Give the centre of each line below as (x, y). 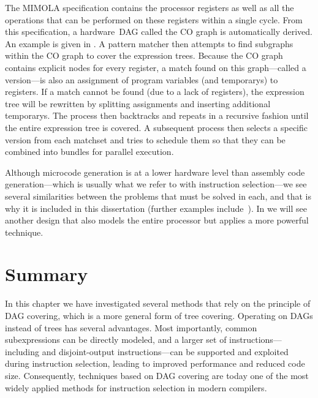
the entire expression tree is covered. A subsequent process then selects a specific (156, 127)
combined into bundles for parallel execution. (89, 152)
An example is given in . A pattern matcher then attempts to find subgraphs (149, 43)
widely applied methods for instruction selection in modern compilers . (136, 387)
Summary (47, 274)
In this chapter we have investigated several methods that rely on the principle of (158, 303)
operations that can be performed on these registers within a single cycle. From (154, 19)
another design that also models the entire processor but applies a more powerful (157, 220)
